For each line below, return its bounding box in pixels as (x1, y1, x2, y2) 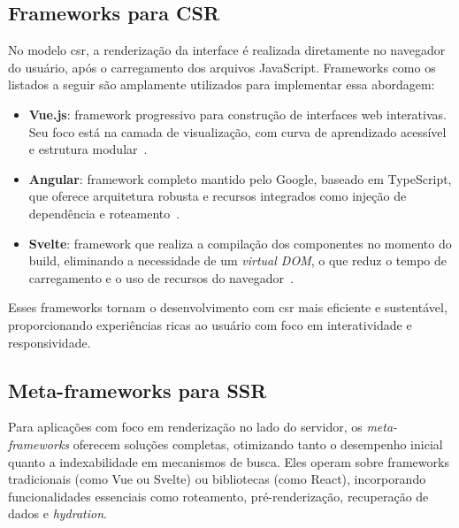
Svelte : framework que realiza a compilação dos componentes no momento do (28, 233, 452, 252)
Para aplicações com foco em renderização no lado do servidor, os (8, 417, 363, 436)
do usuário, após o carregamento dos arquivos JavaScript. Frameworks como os (8, 57, 436, 76)
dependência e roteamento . (28, 203, 180, 222)
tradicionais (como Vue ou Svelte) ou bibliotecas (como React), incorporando (8, 470, 426, 488)
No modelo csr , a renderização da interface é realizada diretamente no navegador (8, 41, 446, 59)
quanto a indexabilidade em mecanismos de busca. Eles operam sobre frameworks (8, 452, 449, 471)
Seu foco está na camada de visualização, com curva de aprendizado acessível (28, 122, 447, 141)
